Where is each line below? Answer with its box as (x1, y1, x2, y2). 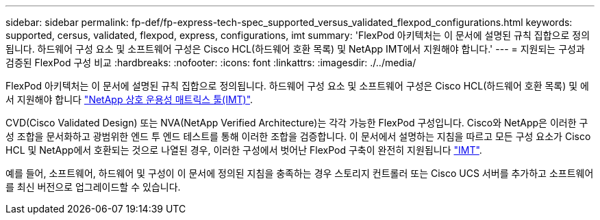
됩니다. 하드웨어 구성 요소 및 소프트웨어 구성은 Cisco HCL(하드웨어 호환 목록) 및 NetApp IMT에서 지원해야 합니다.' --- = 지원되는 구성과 (5, 43, 585, 55)
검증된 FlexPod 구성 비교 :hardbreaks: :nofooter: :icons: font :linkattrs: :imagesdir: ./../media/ (5, 57, 416, 68)
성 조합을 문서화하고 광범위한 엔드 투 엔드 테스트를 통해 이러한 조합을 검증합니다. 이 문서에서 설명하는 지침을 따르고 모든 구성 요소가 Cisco (5, 130, 591, 142)
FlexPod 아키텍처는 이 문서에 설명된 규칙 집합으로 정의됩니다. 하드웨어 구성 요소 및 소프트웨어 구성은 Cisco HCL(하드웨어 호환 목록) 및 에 (5, 80, 589, 92)
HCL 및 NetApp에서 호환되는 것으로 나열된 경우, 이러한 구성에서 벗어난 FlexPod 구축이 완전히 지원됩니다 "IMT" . (5, 144, 482, 156)
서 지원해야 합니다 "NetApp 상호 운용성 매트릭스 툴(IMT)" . (5, 94, 253, 105)
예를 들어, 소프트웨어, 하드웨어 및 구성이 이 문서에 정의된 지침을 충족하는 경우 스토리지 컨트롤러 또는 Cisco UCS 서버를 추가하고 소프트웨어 (5, 167, 594, 179)
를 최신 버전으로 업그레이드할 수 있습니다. (5, 181, 181, 193)
